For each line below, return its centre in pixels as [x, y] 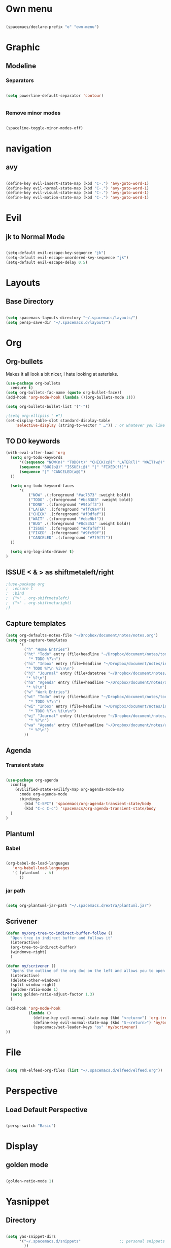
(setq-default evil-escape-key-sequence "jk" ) [56, 253]
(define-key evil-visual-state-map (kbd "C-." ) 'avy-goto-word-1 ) [77, 193]
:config [19, 785]
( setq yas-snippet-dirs [31, 1236]
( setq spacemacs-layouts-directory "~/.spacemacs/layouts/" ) [72, 318]
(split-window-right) [33, 985]
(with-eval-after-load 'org [36, 453]
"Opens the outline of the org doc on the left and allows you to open [88, 970]
